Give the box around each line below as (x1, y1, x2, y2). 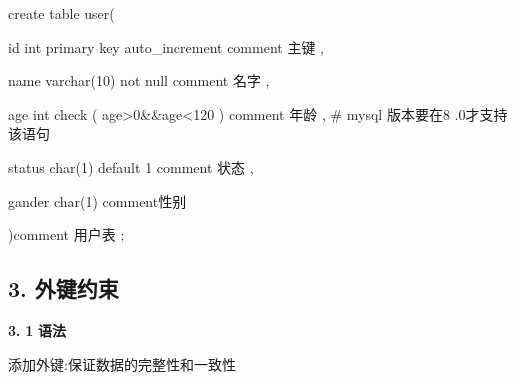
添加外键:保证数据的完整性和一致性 (8, 353, 236, 374)
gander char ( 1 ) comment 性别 (8, 190, 187, 211)
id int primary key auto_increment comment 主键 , (8, 36, 324, 57)
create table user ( (8, 3, 115, 23)
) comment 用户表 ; (8, 224, 125, 245)
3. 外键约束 (8, 273, 119, 304)
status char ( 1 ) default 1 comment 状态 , (8, 156, 254, 177)
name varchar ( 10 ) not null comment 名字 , (8, 70, 270, 91)
